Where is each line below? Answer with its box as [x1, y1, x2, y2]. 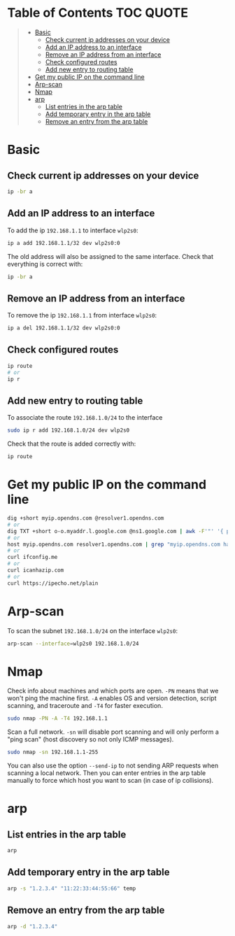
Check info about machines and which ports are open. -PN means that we [7, 687, 219, 695]
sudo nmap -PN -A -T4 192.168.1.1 [7, 715, 108, 722]
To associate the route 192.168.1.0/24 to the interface [7, 413, 163, 422]
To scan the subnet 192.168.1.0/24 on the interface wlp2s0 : [7, 626, 178, 634]
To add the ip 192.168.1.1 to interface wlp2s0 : [7, 226, 138, 234]
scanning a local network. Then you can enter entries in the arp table [7, 769, 206, 777]
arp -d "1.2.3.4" [7, 923, 58, 930]
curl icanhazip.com [7, 567, 64, 574]
